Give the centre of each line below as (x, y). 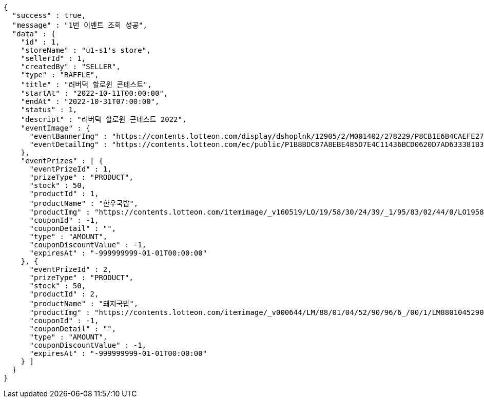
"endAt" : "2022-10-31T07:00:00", (90, 101)
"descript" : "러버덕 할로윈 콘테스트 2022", (104, 119)
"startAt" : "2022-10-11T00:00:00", (94, 93)
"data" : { (34, 34)
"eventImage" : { (55, 128)
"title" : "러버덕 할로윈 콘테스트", (86, 84)
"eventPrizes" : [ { (62, 161)
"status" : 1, (49, 110)
